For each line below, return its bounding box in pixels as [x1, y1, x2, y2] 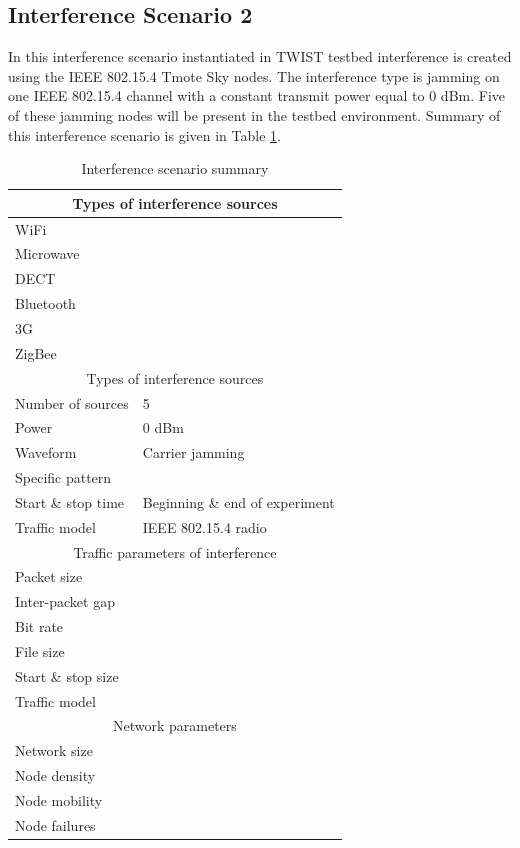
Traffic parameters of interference [73, 541, 277, 562]
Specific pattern [15, 467, 112, 488]
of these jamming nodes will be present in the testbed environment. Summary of [8, 104, 501, 125]
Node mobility [15, 790, 103, 811]
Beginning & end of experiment [142, 491, 335, 512]
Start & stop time [15, 491, 125, 512]
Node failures [15, 814, 96, 835]
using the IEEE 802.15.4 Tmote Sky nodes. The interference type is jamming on [8, 65, 500, 86]
